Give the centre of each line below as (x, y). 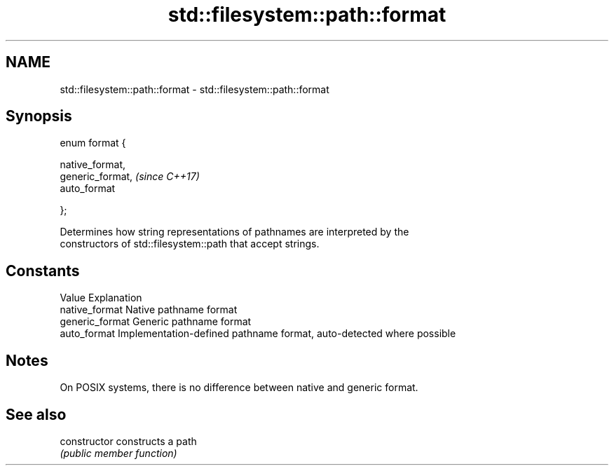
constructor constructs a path (128, 441)
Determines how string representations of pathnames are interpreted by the (234, 232)
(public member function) (118, 453)
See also (36, 414)
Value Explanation (101, 298)
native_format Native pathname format (149, 310)
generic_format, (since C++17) (130, 177)
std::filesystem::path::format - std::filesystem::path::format (195, 89)
